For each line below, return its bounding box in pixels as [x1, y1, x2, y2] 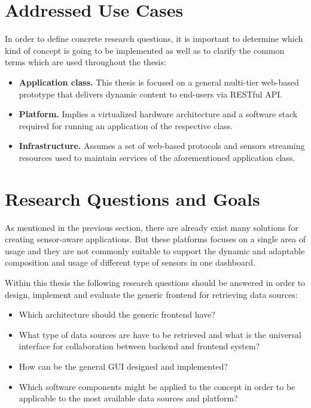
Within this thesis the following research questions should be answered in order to [5, 276, 306, 288]
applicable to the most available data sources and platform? [19, 392, 238, 404]
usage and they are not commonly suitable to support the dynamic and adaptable [5, 244, 305, 257]
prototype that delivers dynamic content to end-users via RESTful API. [19, 87, 283, 100]
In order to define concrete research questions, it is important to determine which [5, 32, 303, 45]
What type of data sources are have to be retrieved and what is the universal [19, 328, 302, 340]
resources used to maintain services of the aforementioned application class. [19, 151, 295, 163]
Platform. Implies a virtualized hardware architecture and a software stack [19, 108, 298, 120]
